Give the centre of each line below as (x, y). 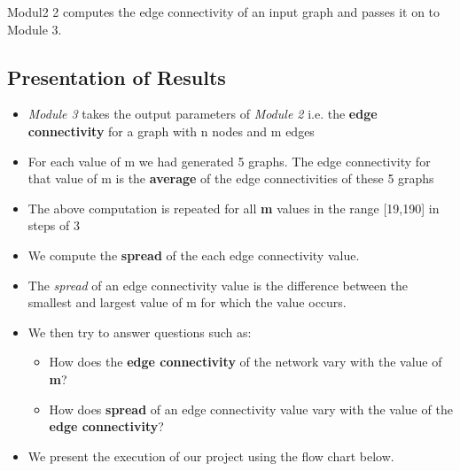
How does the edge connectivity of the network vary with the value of (246, 362)
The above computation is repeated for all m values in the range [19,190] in (234, 208)
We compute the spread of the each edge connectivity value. (194, 255)
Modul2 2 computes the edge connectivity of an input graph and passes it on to (224, 12)
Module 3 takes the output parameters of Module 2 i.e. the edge (203, 114)
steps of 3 (54, 225)
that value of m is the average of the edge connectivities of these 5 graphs (231, 178)
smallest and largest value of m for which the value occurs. (187, 302)
